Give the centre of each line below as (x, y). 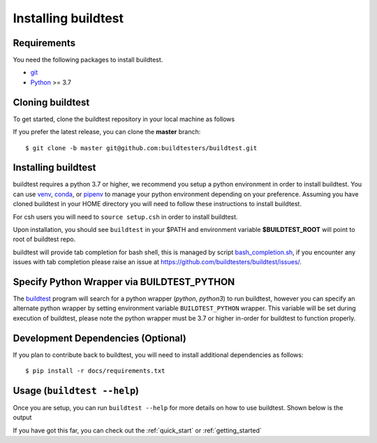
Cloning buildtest (51, 102)
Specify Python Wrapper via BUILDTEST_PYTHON (124, 282)
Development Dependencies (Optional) (99, 338)
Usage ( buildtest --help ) (76, 390)
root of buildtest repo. (44, 239)
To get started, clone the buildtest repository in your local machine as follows (124, 119)
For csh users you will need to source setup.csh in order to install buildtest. (125, 217)
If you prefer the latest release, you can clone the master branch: (107, 132)
